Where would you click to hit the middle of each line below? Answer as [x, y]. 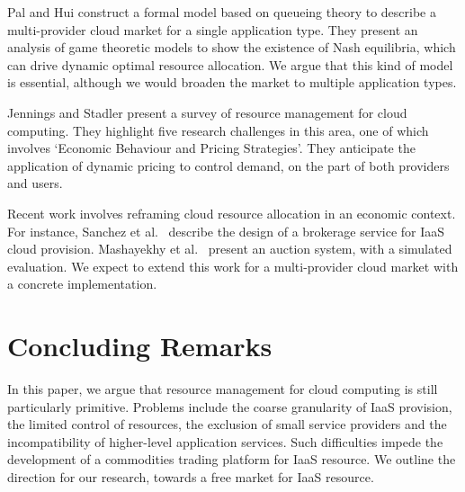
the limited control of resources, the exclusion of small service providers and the [227, 424]
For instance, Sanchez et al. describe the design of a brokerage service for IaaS [226, 231]
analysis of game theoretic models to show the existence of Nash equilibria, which [232, 47]
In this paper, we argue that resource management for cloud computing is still [223, 389]
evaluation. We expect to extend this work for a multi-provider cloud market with [233, 266]
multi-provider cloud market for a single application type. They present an [213, 29]
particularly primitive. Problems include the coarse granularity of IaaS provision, [230, 406]
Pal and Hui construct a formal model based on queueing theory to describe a [222, 12]
